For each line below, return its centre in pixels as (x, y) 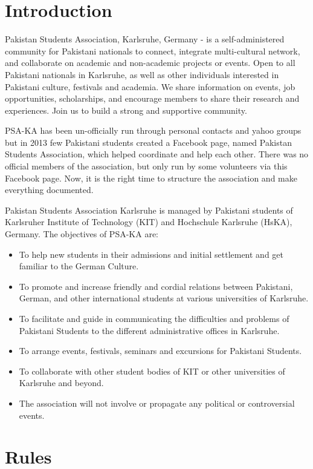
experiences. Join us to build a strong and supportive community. (126, 110)
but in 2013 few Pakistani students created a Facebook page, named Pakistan (148, 142)
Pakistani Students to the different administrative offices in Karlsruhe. (149, 330)
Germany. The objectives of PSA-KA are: (82, 234)
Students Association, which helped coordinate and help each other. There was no (157, 154)
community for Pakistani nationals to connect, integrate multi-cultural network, (153, 51)
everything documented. (49, 190)
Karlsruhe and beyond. (61, 383)
